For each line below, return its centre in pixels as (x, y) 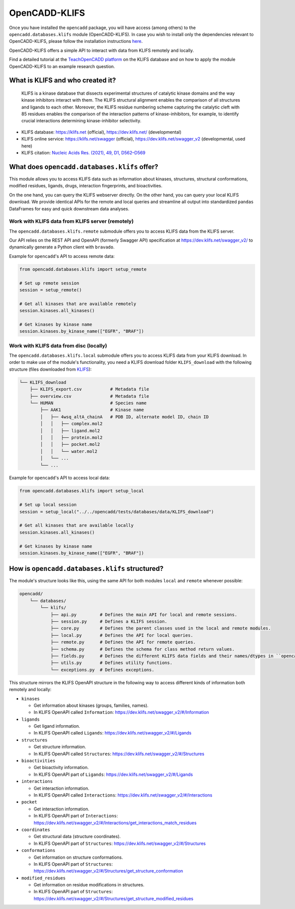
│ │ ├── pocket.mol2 (70, 444)
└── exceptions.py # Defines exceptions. (102, 670)
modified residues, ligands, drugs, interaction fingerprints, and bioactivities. (86, 186)
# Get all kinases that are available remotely (78, 304)
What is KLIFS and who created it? (62, 81)
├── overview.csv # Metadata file (89, 396)
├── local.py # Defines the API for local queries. (122, 635)
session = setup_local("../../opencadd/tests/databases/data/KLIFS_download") (117, 512)
